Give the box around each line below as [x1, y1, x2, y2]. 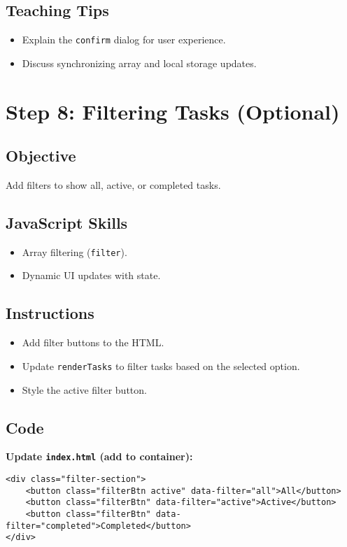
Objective [6, 145, 76, 166]
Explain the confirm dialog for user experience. [22, 32, 226, 47]
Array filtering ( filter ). [22, 244, 127, 259]
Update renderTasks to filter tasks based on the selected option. [22, 358, 300, 373]
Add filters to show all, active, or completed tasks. [6, 178, 221, 192]
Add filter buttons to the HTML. [22, 335, 164, 350]
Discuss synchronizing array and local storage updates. [22, 55, 257, 70]
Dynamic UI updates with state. [22, 268, 161, 283]
